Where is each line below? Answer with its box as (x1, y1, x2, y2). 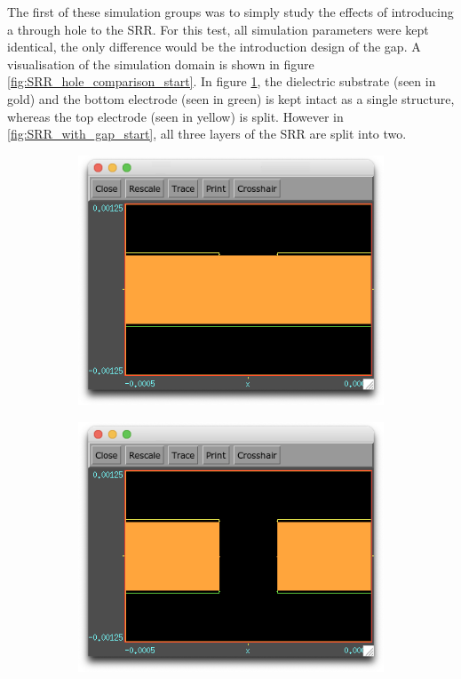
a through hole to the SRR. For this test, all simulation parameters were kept (7, 20, 429, 38)
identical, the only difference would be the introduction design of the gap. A (7, 37, 421, 56)
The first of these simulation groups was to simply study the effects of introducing (7, 3, 454, 20)
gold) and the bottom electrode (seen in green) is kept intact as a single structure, (7, 89, 455, 108)
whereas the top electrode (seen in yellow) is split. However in (7, 107, 344, 125)
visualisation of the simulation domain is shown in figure (7, 54, 314, 73)
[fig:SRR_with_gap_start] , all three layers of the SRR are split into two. (7, 124, 407, 143)
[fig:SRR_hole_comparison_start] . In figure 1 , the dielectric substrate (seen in (7, 72, 436, 91)
